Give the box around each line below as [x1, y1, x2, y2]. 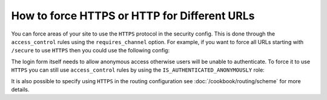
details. [11, 86, 30, 93]
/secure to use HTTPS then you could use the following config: [11, 47, 170, 54]
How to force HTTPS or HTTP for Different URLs [11, 9, 255, 22]
